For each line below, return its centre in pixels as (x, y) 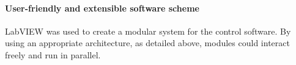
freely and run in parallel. (53, 54)
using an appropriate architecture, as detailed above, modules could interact (147, 43)
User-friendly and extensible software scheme (102, 8)
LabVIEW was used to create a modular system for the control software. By (148, 31)
